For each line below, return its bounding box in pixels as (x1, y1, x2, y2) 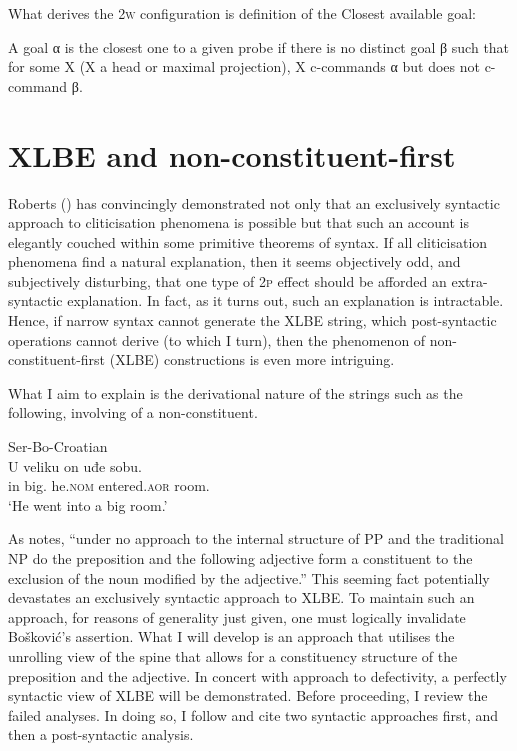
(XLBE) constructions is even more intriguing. (109, 349, 395, 370)
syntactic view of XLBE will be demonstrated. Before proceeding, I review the (8, 685, 488, 706)
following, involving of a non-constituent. (8, 402, 258, 423)
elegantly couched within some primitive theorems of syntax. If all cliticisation (8, 231, 488, 252)
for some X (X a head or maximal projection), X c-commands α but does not (8, 56, 480, 77)
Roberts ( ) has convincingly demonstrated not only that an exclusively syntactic (8, 192, 500, 213)
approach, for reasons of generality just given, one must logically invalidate (8, 606, 466, 627)
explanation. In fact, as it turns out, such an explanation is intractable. (67, 290, 504, 311)
